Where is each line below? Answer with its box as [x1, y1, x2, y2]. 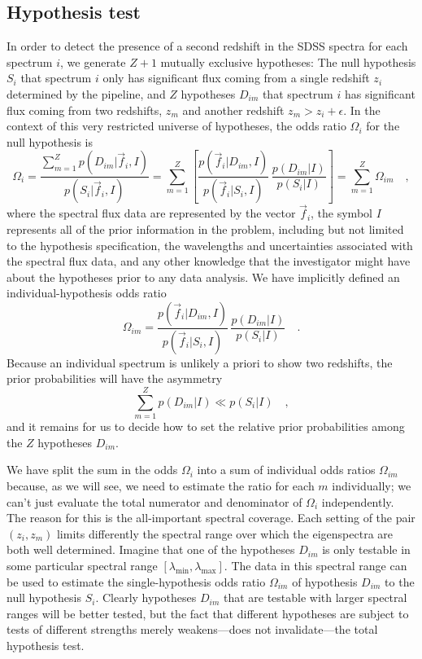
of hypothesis [292, 573, 358, 590]
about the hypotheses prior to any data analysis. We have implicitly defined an [7, 268, 400, 285]
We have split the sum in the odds [7, 461, 178, 478]
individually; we [332, 477, 411, 494]
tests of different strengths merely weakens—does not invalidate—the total [7, 621, 378, 638]
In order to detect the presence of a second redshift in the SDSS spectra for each [7, 37, 408, 55]
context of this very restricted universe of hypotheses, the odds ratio [7, 117, 346, 134]
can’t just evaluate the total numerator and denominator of [7, 493, 302, 510]
